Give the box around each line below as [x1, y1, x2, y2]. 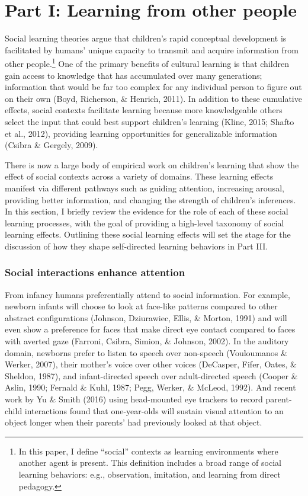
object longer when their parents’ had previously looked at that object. [5, 416, 262, 428]
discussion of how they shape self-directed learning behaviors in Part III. [5, 239, 268, 252]
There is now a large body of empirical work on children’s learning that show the [5, 158, 299, 171]
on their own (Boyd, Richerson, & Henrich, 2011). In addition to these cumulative [5, 92, 302, 104]
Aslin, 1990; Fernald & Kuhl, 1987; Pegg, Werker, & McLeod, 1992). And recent [5, 381, 296, 393]
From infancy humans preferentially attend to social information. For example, [5, 288, 290, 300]
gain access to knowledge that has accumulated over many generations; [5, 69, 262, 81]
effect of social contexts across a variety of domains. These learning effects [5, 170, 274, 183]
